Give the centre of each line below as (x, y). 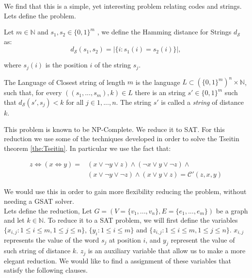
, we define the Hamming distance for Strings (164, 32)
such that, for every (33, 92)
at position (125, 239)
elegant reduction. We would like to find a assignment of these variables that (118, 260)
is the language (158, 82)
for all (75, 102)
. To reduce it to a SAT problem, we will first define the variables (141, 220)
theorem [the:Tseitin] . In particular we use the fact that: (87, 148)
